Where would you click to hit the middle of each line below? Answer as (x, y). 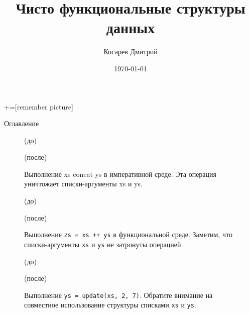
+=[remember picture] (39, 106)
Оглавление (22, 123)
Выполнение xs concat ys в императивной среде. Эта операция (120, 174)
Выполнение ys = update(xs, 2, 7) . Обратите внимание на (118, 295)
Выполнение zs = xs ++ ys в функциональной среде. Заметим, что (128, 234)
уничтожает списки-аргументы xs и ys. (83, 184)
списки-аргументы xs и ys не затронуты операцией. (104, 244)
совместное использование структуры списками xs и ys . (110, 305)
